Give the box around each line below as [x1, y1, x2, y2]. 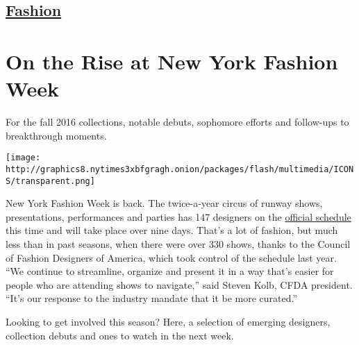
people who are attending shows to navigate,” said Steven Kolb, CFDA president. [6, 277, 353, 292]
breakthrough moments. [6, 128, 107, 142]
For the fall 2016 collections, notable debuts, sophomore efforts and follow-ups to [6, 115, 349, 129]
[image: [6, 153, 41, 163]
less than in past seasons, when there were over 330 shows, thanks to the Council [6, 237, 351, 251]
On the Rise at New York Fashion [6, 47, 338, 75]
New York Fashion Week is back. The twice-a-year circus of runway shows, [6, 196, 323, 210]
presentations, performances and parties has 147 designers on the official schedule [6, 209, 351, 224]
